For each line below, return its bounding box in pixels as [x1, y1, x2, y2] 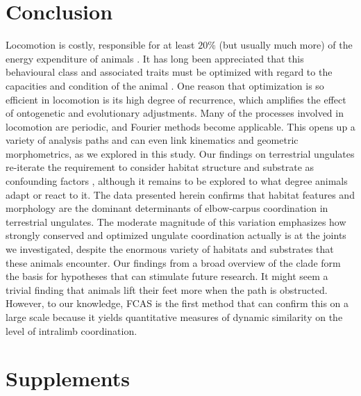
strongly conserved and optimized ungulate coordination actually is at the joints [6, 228, 346, 242]
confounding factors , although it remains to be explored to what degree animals [6, 174, 348, 188]
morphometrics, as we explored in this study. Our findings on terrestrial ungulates [6, 146, 355, 160]
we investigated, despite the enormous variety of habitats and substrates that [6, 242, 334, 256]
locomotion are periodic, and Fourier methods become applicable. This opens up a [6, 119, 355, 133]
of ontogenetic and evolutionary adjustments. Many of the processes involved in [6, 106, 344, 120]
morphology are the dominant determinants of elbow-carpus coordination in [6, 201, 328, 215]
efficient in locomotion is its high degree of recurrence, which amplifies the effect [6, 92, 346, 106]
